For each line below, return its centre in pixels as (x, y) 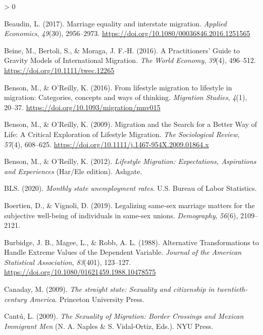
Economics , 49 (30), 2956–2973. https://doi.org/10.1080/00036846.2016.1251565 (127, 33)
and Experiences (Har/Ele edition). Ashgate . (73, 171)
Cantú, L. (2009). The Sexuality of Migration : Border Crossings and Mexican (124, 316)
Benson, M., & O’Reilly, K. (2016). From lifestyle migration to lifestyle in (118, 87)
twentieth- (232, 289)
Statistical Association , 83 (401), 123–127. (68, 262)
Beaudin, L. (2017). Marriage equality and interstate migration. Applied (116, 23)
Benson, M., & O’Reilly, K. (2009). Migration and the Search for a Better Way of (131, 124)
